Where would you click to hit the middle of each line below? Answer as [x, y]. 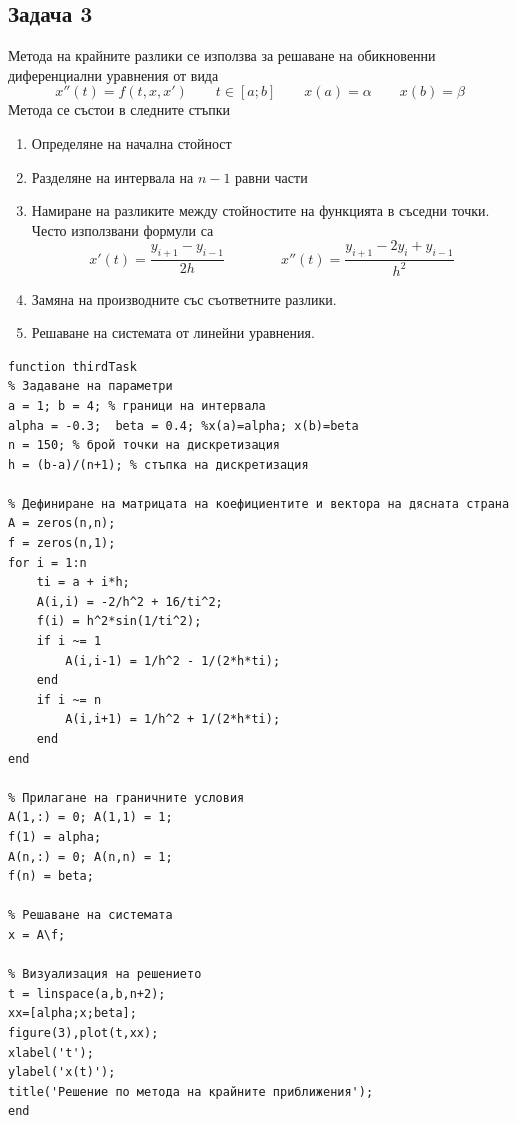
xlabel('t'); [51, 1052]
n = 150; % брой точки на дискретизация [144, 445]
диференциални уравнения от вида [113, 74]
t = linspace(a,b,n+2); [87, 993]
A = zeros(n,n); [62, 523]
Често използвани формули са [122, 229]
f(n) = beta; [51, 876]
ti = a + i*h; [83, 582]
